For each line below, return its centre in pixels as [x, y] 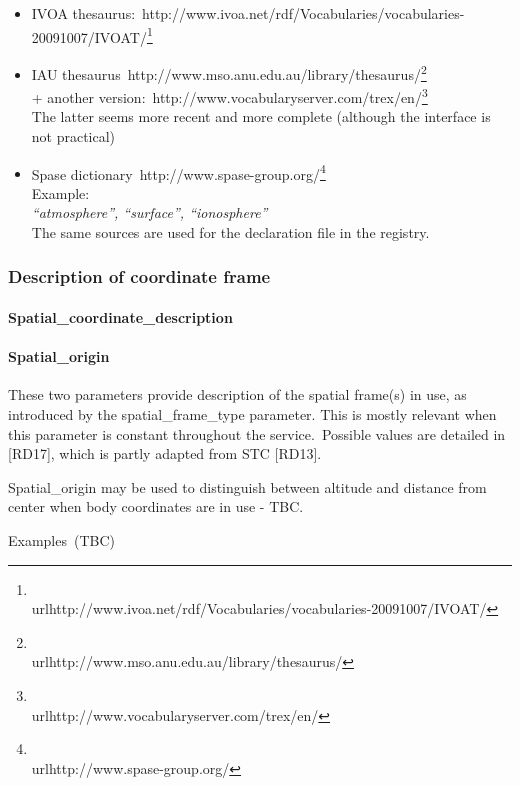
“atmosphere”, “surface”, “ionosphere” [149, 212]
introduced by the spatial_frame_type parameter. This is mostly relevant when [252, 413]
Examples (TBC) [62, 539]
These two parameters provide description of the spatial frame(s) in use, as [237, 394]
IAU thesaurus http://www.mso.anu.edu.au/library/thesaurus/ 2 [229, 72]
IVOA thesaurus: [83, 13]
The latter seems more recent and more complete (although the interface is [261, 116]
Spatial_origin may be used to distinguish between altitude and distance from [247, 486]
